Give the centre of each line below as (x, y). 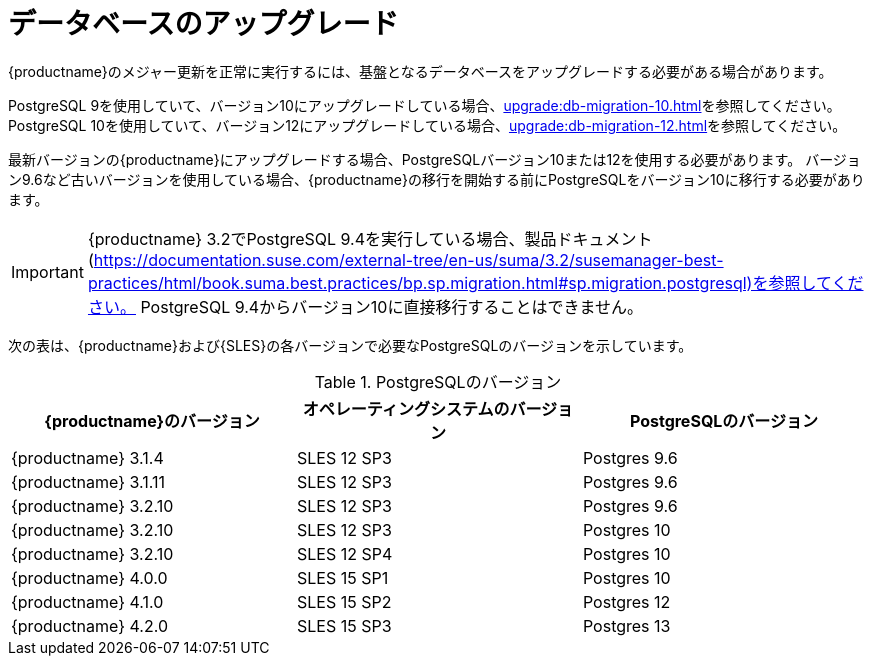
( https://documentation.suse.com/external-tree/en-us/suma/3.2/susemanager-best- (405, 259)
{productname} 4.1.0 (87, 601)
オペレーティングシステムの (406, 408)
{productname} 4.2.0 (89, 625)
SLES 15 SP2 (344, 601)
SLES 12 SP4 (344, 553)
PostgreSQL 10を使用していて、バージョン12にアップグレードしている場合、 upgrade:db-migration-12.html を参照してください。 (427, 125)
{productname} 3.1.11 (88, 481)
